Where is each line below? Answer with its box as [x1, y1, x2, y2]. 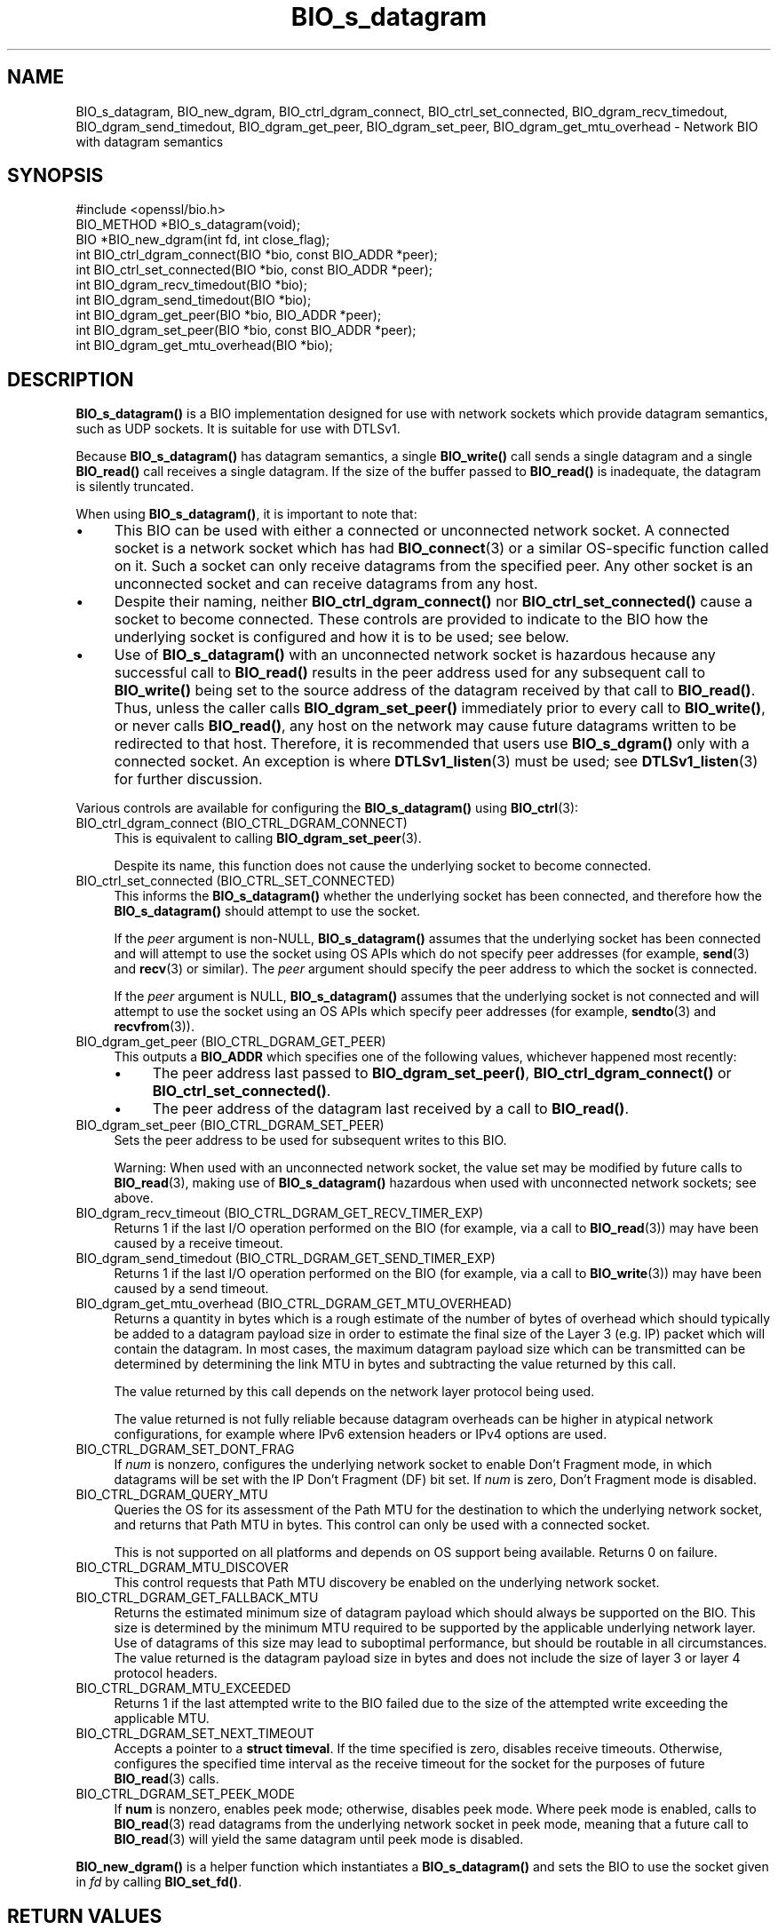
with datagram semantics [75, 133, 224, 149]
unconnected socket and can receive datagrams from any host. [114, 575, 538, 593]
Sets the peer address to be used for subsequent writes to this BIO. [114, 1132, 507, 1148]
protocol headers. [114, 1665, 218, 1681]
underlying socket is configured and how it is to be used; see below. [114, 628, 569, 647]
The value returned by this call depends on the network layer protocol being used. [114, 1384, 595, 1400]
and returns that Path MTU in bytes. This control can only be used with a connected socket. [114, 1517, 650, 1533]
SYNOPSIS [7, 164, 104, 187]
